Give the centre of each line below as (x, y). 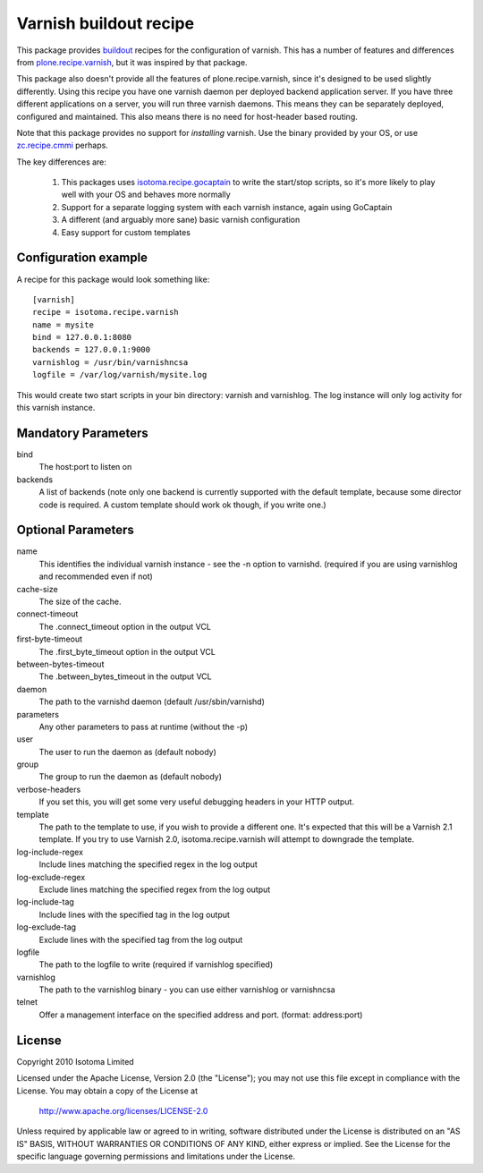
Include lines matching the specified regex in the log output (148, 864)
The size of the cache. (80, 601)
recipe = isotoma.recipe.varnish (106, 312)
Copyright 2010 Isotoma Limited (75, 1061)
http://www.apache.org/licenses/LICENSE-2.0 (123, 1110)
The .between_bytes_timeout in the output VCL (125, 676)
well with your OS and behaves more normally (146, 195)
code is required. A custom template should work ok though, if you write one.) (182, 505)
